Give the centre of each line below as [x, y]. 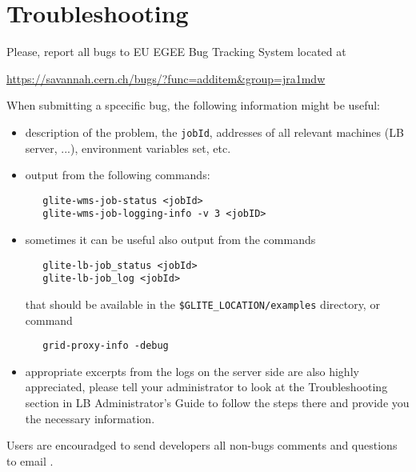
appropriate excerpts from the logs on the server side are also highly [192, 371]
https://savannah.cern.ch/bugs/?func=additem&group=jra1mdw [166, 78]
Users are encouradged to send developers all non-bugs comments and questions [202, 445]
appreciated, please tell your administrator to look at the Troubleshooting [206, 387]
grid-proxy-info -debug [106, 346]
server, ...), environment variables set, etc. [128, 148]
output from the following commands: [118, 175]
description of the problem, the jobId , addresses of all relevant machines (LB [214, 132]
